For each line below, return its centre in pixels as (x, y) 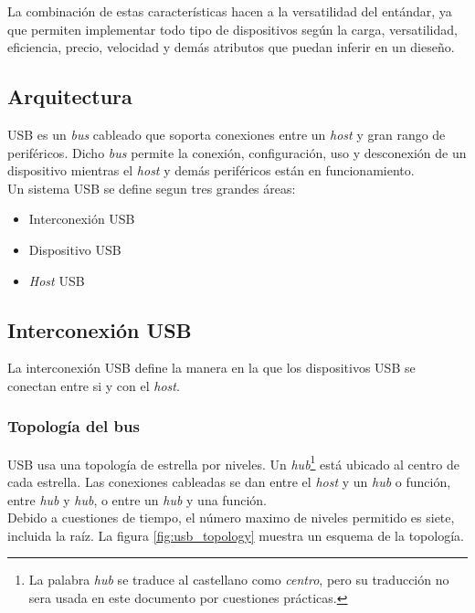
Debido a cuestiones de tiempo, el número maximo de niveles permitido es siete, (231, 518)
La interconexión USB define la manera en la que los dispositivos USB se (211, 368)
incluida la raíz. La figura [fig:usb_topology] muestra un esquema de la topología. (236, 535)
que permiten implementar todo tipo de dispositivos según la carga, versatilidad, (232, 29)
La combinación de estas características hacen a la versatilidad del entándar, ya (230, 11)
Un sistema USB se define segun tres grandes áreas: (152, 188)
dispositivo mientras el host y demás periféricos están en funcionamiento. (211, 170)
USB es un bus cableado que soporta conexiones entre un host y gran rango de (227, 134)
